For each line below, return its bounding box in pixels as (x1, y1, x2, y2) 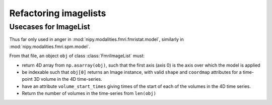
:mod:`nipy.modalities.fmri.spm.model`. (9, 43, 91, 49)
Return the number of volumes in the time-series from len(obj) (22, 90, 156, 96)
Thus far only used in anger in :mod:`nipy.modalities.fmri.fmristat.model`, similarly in (9, 36, 184, 42)
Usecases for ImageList (9, 22, 90, 31)
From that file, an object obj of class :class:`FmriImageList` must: (9, 53, 145, 59)
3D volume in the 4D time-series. (33, 76, 103, 82)
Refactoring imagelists (9, 8, 106, 19)
